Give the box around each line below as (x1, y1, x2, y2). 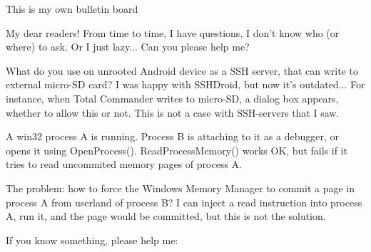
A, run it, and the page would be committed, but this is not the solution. (6, 209, 326, 224)
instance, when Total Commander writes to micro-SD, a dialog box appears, (6, 90, 339, 105)
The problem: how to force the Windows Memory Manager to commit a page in (6, 180, 355, 195)
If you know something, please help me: (6, 232, 178, 247)
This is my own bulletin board (6, 1, 138, 16)
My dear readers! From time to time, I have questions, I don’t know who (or (6, 25, 340, 40)
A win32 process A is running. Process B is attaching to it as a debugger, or (6, 129, 339, 144)
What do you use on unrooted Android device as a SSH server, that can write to (6, 63, 358, 78)
